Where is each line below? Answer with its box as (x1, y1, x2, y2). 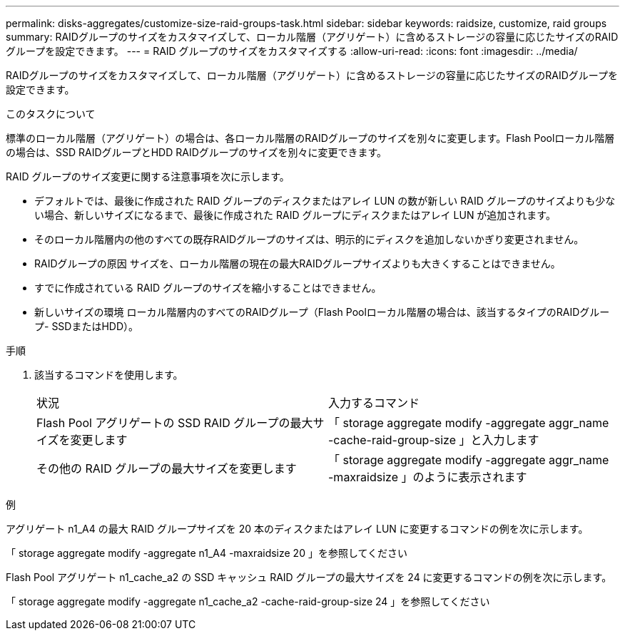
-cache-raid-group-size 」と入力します (328, 433, 539, 447)
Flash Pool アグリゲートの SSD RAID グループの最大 (36, 416, 313, 430)
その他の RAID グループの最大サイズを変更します (36, 461, 297, 476)
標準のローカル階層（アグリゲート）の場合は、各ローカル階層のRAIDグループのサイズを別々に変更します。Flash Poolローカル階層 (6, 132, 615, 144)
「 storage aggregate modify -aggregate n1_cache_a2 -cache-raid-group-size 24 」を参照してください (6, 595, 490, 607)
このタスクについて (6, 108, 96, 120)
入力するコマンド (328, 396, 420, 410)
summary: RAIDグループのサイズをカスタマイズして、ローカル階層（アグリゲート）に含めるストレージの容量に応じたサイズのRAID (6, 31, 619, 43)
